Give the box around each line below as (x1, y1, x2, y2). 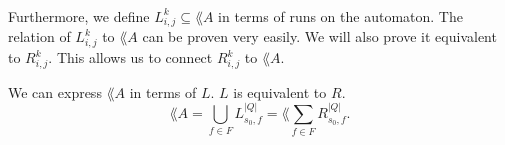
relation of (8, 26, 71, 47)
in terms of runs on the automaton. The (218, 5, 463, 26)
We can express (8, 81, 102, 102)
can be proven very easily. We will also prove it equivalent (142, 26, 497, 47)
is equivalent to (233, 81, 327, 102)
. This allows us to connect (48, 47, 213, 68)
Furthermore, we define (8, 5, 150, 26)
